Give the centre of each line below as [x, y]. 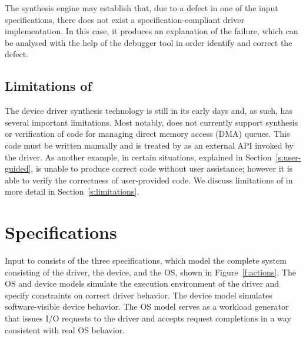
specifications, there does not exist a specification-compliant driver [124, 19]
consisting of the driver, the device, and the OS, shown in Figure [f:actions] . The [150, 272]
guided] [18, 168]
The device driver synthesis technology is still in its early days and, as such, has [149, 111]
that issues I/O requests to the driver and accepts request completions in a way [148, 318]
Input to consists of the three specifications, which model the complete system [146, 260]
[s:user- [288, 157]
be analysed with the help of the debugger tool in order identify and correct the [149, 42]
